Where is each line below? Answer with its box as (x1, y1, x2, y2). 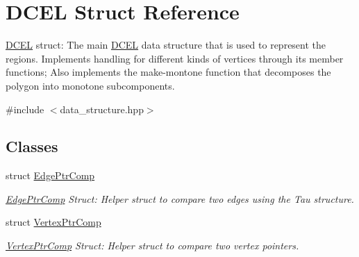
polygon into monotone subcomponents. (6, 78, 175, 92)
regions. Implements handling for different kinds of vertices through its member (6, 51, 344, 65)
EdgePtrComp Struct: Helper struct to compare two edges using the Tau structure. (6, 191, 354, 206)
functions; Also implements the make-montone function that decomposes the (6, 65, 331, 79)
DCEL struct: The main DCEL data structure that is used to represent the (6, 38, 326, 52)
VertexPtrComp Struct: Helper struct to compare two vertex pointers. (6, 238, 299, 253)
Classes (6, 135, 58, 157)
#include (6, 101, 44, 116)
